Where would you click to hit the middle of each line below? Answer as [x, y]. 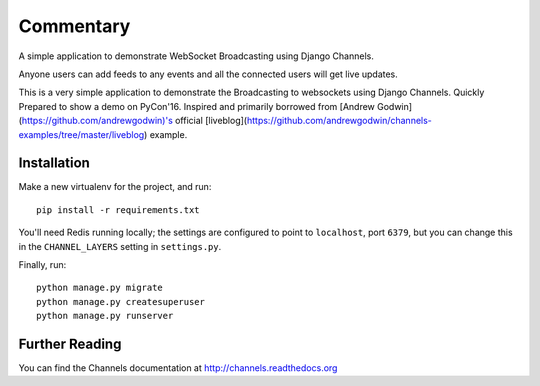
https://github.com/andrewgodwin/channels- [339, 121]
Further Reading [70, 343]
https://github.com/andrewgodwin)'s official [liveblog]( [134, 121]
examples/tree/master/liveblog [81, 134]
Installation [54, 163]
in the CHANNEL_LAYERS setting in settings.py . [120, 246]
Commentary [74, 26]
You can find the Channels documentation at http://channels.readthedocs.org [178, 368]
